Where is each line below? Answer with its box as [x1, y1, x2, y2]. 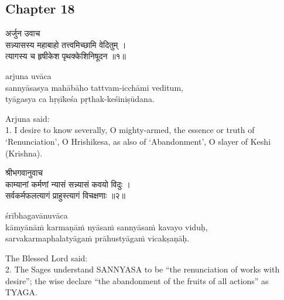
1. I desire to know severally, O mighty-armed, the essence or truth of [5, 124, 255, 136]
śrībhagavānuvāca [5, 209, 68, 221]
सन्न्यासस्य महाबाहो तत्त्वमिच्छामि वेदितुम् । [5, 38, 126, 50]
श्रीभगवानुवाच [5, 166, 43, 179]
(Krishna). [5, 146, 43, 159]
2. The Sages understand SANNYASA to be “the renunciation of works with [5, 263, 280, 275]
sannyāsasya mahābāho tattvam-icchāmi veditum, [5, 81, 183, 93]
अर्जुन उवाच [5, 27, 40, 39]
